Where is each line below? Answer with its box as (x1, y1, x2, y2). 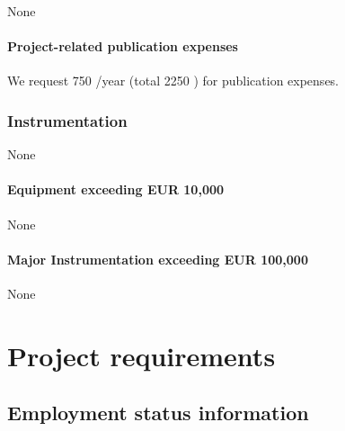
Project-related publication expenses (7, 37, 238, 56)
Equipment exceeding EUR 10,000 (7, 180, 225, 199)
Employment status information (7, 399, 309, 427)
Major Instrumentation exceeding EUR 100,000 (7, 249, 308, 268)
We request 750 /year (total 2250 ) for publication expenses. (7, 71, 340, 90)
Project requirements (7, 337, 276, 373)
